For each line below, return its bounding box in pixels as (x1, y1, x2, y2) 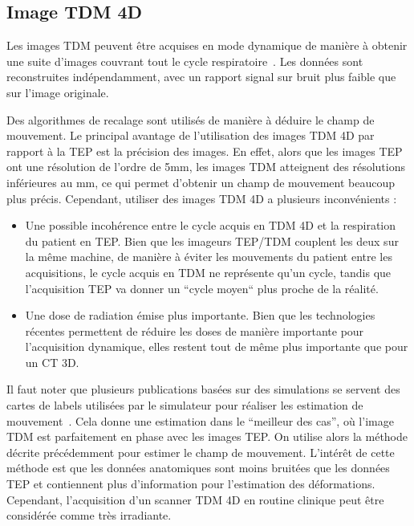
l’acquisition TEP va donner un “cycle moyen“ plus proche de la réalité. (25, 279, 379, 296)
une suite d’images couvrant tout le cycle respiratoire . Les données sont (6, 52, 363, 69)
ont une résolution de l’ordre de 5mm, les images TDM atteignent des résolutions (6, 158, 405, 175)
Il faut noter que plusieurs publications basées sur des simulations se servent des (6, 381, 400, 398)
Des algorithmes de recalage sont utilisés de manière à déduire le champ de (6, 111, 375, 128)
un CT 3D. (25, 353, 79, 370)
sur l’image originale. (6, 84, 109, 100)
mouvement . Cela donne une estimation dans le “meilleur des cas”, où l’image (6, 412, 394, 429)
